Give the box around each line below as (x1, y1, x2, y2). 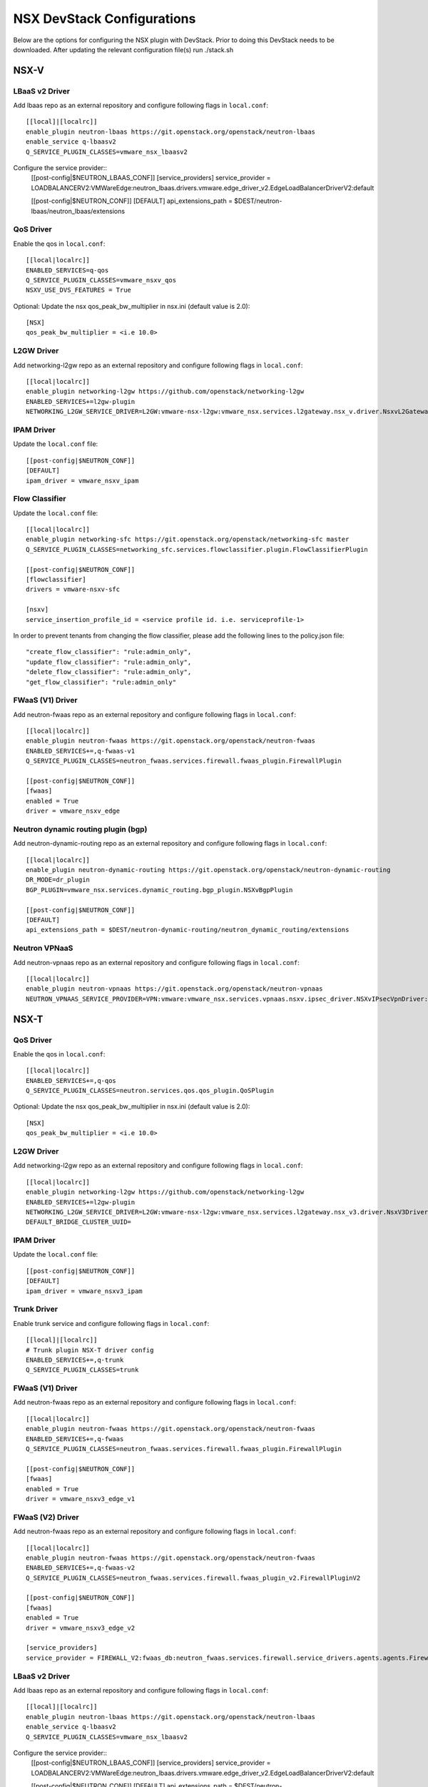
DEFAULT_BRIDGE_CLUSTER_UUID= (26, 1218, 132, 1226)
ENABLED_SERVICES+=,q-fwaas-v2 (26, 1564, 136, 1572)
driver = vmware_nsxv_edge (26, 807, 121, 815)
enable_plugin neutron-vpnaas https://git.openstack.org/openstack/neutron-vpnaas (26, 985, 323, 993)
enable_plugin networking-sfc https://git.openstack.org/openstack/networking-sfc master (26, 535, 350, 543)
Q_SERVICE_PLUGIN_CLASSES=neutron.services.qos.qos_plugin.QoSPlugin (26, 1086, 275, 1095)
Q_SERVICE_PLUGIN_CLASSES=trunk (26, 1366, 139, 1374)
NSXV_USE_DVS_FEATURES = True (26, 286, 132, 294)
